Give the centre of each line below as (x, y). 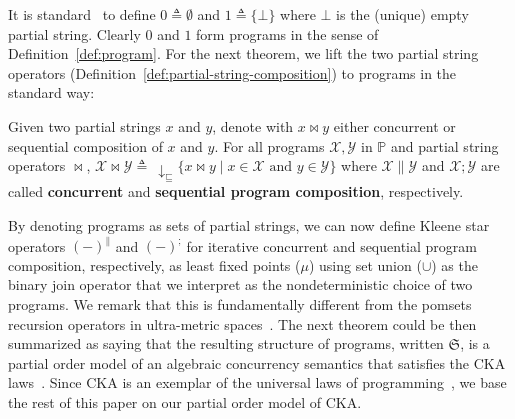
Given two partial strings (84, 125)
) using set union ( (365, 264)
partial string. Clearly (74, 33)
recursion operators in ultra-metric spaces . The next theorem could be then (242, 323)
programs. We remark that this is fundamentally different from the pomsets (240, 303)
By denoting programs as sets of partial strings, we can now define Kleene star (249, 225)
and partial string (444, 145)
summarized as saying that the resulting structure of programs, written (226, 343)
